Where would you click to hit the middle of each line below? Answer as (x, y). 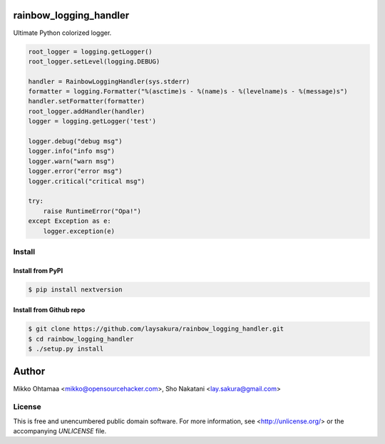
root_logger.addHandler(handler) (87, 111)
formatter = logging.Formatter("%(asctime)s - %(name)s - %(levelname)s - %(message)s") (188, 92)
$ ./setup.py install (66, 349)
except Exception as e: (70, 221)
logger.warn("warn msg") (72, 161)
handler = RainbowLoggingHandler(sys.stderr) (109, 81)
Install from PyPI (38, 270)
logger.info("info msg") (72, 151)
